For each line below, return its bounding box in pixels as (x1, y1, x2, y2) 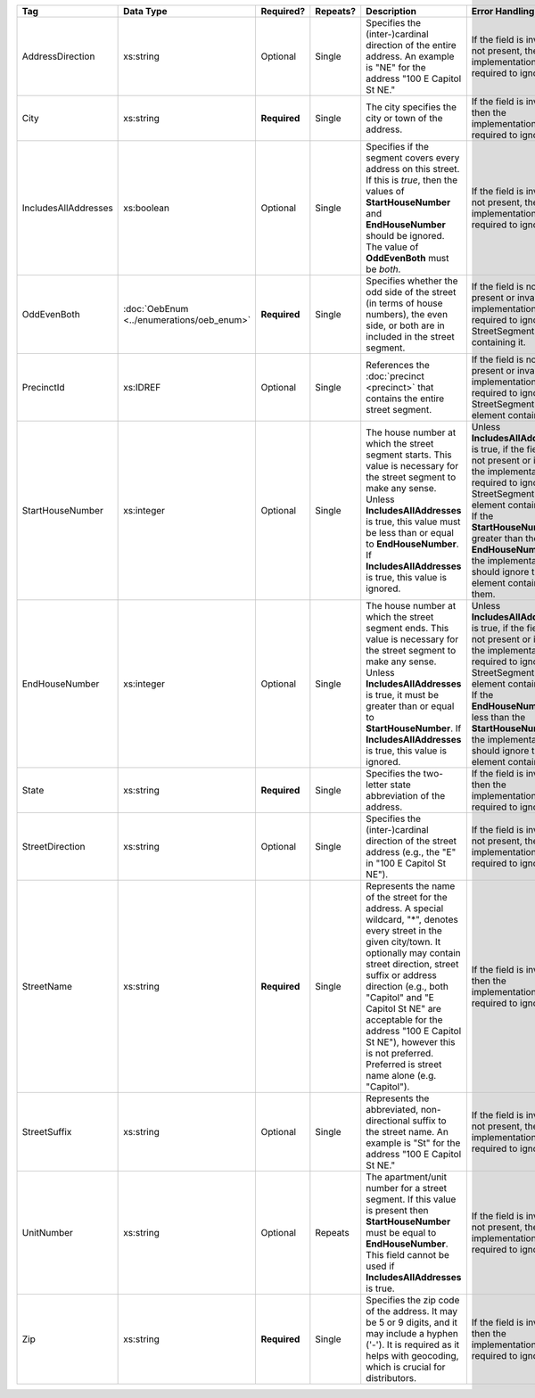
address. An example (366, 50, 455, 62)
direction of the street (366, 835, 457, 847)
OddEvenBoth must (366, 252, 449, 264)
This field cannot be (366, 1249, 450, 1261)
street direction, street (366, 958, 459, 970)
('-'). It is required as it (366, 1338, 460, 1351)
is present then (366, 1205, 429, 1216)
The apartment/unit (366, 1171, 448, 1183)
